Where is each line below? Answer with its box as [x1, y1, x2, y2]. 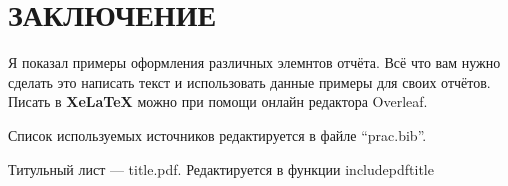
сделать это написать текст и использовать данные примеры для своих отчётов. [8, 71, 491, 92]
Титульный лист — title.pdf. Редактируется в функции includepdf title [8, 158, 434, 179]
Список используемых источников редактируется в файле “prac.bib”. [8, 124, 427, 145]
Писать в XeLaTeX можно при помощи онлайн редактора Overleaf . [8, 91, 428, 112]
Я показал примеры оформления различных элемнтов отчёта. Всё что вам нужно [8, 52, 501, 73]
